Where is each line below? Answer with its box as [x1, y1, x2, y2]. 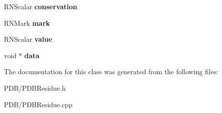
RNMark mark [4, 17, 50, 28]
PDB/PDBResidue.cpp [4, 99, 73, 109]
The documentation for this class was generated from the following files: [4, 66, 219, 77]
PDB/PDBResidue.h [4, 82, 66, 93]
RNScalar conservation [4, 1, 77, 11]
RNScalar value [4, 34, 53, 44]
